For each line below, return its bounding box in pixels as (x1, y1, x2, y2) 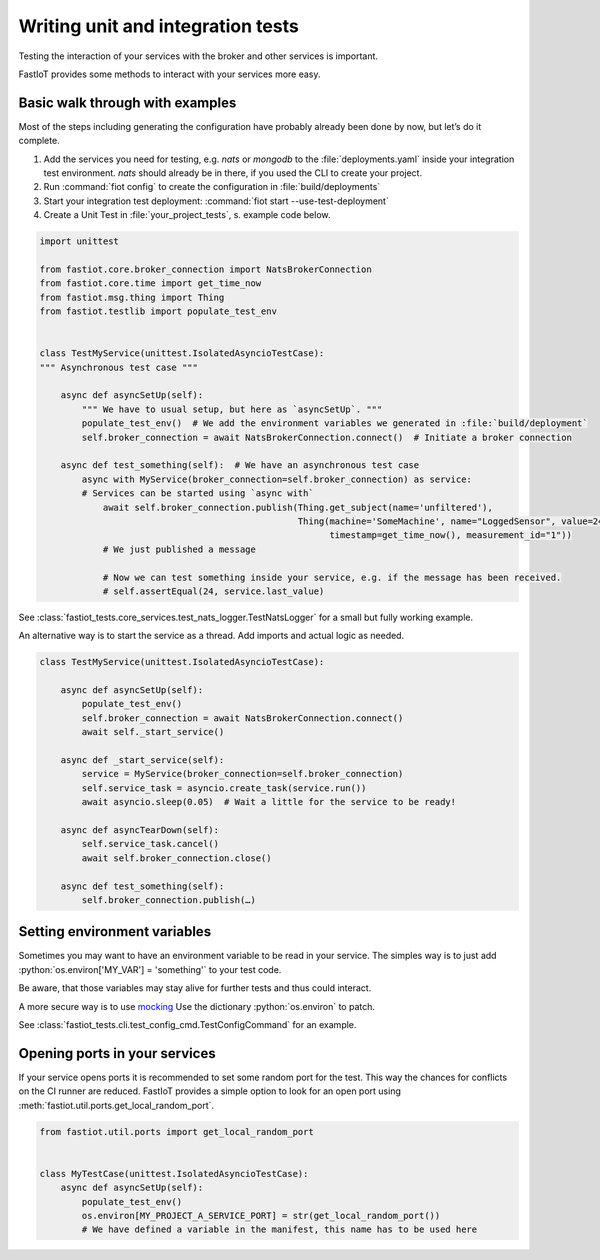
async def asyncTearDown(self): (60, 824, 220, 835)
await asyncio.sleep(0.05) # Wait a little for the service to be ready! (81, 796, 457, 808)
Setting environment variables (18, 923, 212, 940)
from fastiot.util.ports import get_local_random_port (39, 1126, 314, 1137)
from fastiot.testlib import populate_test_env (39, 306, 277, 317)
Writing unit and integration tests (18, 15, 299, 37)
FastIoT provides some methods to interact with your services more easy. (18, 68, 321, 80)
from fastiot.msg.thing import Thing (39, 291, 225, 303)
